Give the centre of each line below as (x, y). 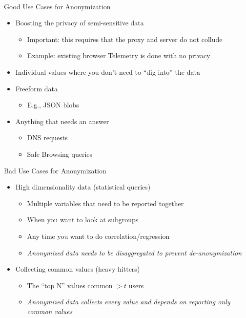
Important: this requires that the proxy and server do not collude (125, 39)
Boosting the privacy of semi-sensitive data (80, 23)
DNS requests (47, 138)
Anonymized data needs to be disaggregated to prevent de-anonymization (134, 252)
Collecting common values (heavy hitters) (78, 269)
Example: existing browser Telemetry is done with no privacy (119, 55)
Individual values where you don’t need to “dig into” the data (108, 72)
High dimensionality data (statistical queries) (83, 187)
